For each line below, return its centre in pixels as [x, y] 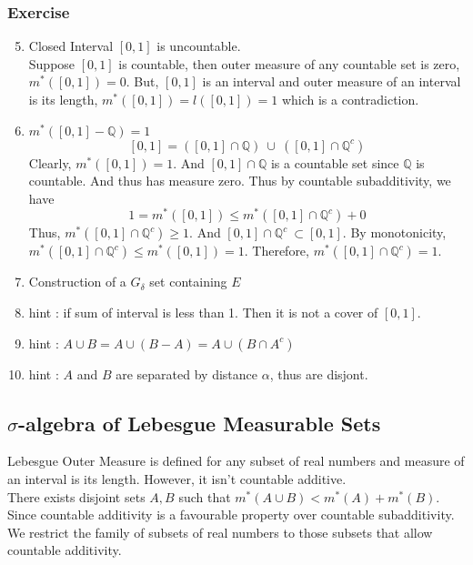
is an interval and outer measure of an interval [332, 81]
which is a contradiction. [350, 99]
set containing [188, 282]
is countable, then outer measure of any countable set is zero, [289, 63]
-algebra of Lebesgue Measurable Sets [200, 423]
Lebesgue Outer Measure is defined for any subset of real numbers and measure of [236, 461]
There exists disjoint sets [76, 496]
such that [205, 496]
